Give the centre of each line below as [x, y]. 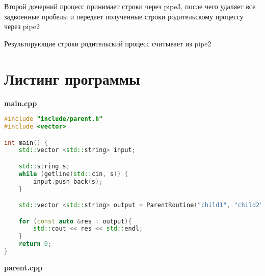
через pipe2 [22, 26]
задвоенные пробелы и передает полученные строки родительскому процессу [124, 16]
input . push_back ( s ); [68, 181]
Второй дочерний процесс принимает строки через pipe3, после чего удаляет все [130, 6]
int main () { [26, 143]
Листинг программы [72, 78]
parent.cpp [23, 267]
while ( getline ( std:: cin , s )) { [73, 174]
